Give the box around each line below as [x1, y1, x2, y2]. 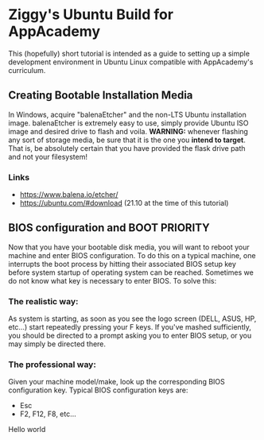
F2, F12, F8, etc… [19, 409, 77, 419]
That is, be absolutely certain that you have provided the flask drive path [8, 143, 246, 152]
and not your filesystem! [8, 152, 87, 161]
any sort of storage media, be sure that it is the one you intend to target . [8, 135, 247, 145]
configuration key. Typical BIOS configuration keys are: [8, 385, 188, 395]
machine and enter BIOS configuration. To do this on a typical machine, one [8, 250, 256, 260]
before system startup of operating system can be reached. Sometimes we [8, 268, 254, 277]
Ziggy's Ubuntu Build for [8, 6, 173, 24]
